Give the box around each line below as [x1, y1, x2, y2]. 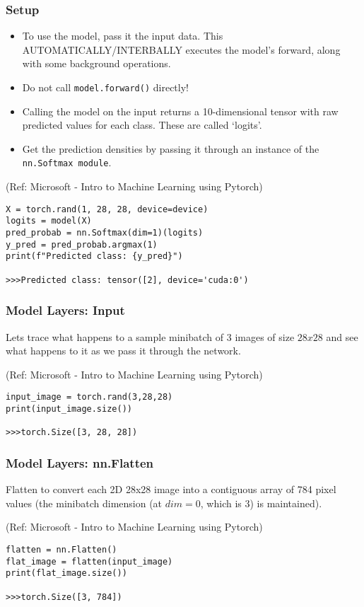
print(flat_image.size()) [6, 568, 127, 579]
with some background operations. [22, 56, 171, 71]
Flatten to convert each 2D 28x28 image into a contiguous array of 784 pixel [6, 482, 336, 497]
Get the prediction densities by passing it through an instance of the [22, 141, 319, 156]
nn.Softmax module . [22, 155, 112, 170]
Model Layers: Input [6, 301, 125, 319]
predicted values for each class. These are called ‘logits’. [22, 117, 262, 132]
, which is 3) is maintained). [200, 495, 322, 510]
